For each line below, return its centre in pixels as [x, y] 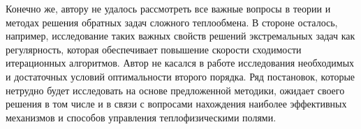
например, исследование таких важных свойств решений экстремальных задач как [180, 36]
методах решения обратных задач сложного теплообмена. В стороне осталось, [172, 22]
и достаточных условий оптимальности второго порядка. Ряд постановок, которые [180, 76]
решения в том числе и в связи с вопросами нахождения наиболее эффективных [176, 104]
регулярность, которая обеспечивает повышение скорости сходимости [154, 49]
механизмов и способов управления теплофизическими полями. [141, 117]
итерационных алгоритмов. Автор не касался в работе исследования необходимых [180, 63]
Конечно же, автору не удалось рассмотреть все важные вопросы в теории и [168, 8]
